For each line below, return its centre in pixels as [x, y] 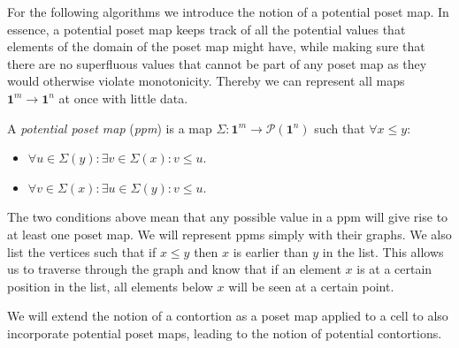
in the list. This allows [383, 251]
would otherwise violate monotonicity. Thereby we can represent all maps [206, 81]
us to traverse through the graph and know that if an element [174, 269]
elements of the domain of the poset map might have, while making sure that [216, 46]
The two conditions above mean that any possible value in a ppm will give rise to [228, 217]
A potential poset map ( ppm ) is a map [110, 128]
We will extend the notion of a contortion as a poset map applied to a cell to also [228, 316]
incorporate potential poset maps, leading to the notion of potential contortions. [225, 333]
